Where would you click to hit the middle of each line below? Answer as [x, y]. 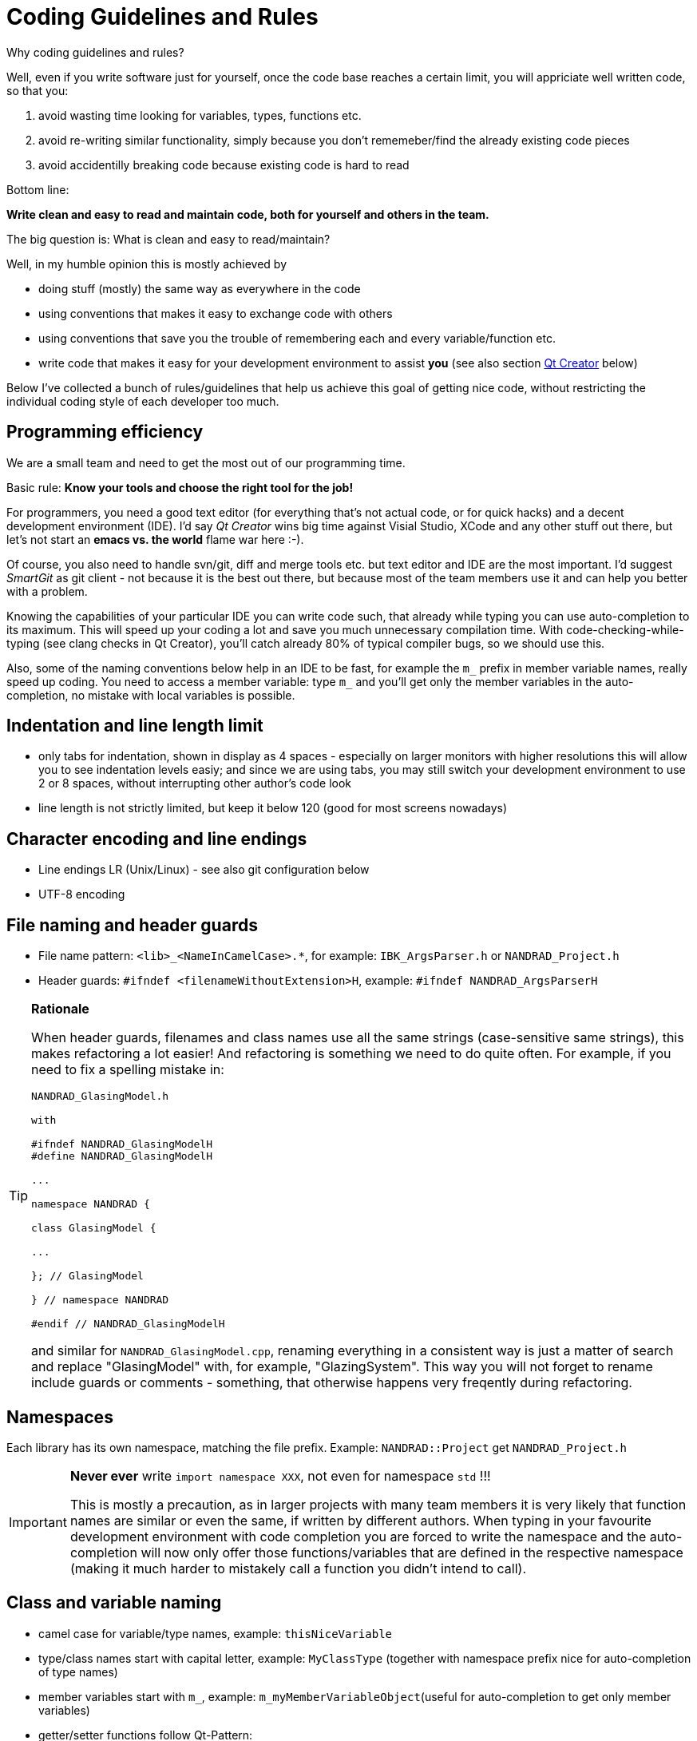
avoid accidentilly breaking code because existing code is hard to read [224, 165]
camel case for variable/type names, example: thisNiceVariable [215, 1633]
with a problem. [47, 591]
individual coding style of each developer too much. [143, 401]
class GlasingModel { [94, 1228]
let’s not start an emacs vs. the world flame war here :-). [155, 539]
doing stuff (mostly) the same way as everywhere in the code [200, 288]
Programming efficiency [105, 432]
